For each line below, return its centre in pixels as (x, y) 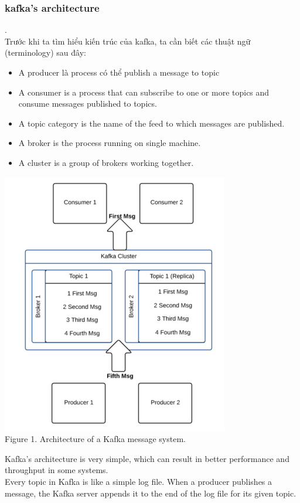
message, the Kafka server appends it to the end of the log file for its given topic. (151, 493)
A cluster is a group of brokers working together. (106, 162)
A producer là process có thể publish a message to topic (119, 72)
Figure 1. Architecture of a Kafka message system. (95, 439)
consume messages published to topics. (88, 103)
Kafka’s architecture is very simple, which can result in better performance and (147, 458)
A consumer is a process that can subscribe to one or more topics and (144, 92)
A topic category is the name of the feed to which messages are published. (151, 123)
